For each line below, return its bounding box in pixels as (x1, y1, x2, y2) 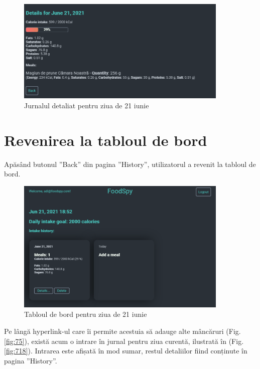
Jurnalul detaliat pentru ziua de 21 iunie (24, 100, 149, 110)
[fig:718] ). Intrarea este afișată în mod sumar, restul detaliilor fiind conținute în (4, 345, 247, 356)
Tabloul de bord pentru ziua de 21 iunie (24, 309, 147, 319)
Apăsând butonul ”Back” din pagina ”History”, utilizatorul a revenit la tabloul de (4, 158, 256, 169)
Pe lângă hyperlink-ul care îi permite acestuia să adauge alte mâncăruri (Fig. (4, 325, 241, 336)
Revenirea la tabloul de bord (4, 129, 207, 150)
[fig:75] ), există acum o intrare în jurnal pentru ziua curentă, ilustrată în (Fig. (4, 335, 244, 346)
